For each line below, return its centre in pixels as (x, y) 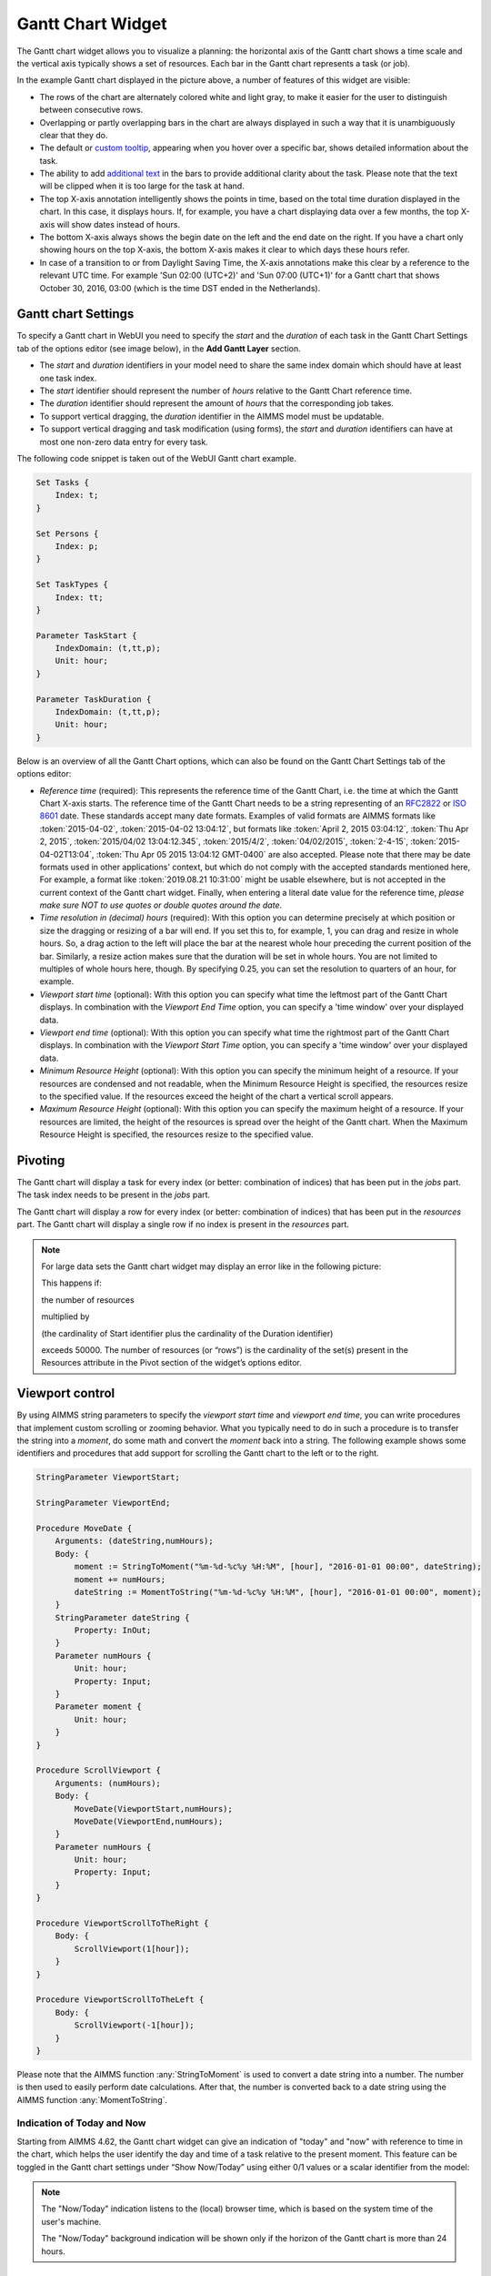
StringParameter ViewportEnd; (103, 1503)
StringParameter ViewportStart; (108, 1478)
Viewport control (66, 1393)
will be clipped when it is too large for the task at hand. (142, 186)
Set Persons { (67, 533)
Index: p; (77, 546)
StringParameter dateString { (122, 1617)
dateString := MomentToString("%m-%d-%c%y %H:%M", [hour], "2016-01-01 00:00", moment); (278, 1592)
